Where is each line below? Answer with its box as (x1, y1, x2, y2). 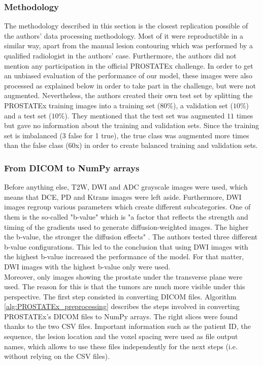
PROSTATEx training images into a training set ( (4, 100, 160, 110)
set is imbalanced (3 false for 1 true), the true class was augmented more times (4, 130, 249, 140)
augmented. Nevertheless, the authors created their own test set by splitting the (4, 90, 253, 101)
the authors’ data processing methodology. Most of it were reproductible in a (4, 30, 244, 41)
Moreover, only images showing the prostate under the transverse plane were (4, 271, 243, 282)
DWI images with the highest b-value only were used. (4, 261, 171, 271)
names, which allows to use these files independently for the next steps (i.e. (4, 341, 238, 351)
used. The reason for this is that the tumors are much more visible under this (4, 281, 245, 292)
